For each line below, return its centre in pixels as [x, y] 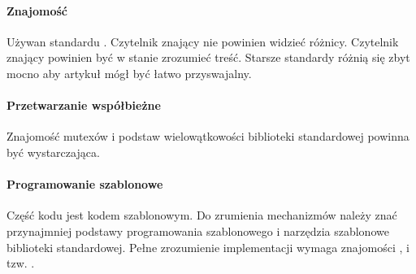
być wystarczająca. [53, 152]
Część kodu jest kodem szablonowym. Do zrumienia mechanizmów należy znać [202, 215]
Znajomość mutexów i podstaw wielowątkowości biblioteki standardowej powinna [208, 136]
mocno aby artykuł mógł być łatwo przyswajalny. [129, 73]
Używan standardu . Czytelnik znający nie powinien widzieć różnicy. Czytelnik [203, 41]
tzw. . [21, 263]
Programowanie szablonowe [85, 184]
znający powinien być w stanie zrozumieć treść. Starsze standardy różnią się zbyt [208, 57]
